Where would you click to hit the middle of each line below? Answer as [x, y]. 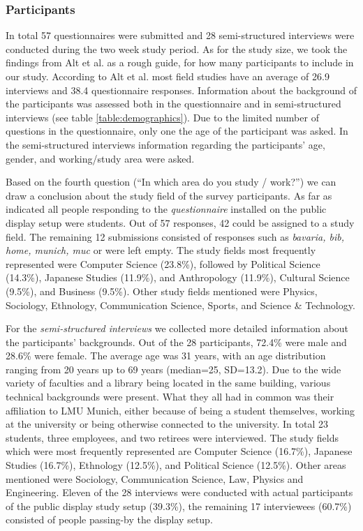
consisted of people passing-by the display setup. [109, 519]
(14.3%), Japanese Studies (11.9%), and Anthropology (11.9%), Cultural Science [178, 277]
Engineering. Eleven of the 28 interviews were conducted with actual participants [179, 492]
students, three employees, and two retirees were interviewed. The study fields [172, 437]
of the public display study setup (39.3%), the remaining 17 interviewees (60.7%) [179, 506]
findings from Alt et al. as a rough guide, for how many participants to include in [180, 62]
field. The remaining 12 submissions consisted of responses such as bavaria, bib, [175, 236]
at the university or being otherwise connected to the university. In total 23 [167, 424]
